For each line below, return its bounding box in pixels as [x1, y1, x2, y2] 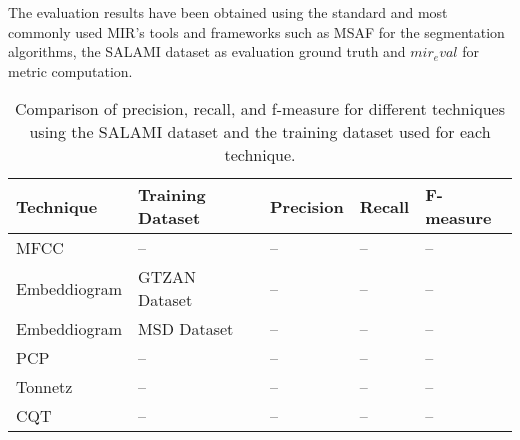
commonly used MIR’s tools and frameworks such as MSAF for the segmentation [8, 21, 505, 42]
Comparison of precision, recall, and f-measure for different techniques [15, 97, 505, 121]
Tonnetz [16, 375, 73, 399]
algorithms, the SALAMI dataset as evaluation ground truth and [8, 41, 406, 62]
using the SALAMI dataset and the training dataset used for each [29, 120, 491, 144]
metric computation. [8, 60, 133, 81]
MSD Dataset [138, 317, 234, 341]
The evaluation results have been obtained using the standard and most [8, 2, 448, 22]
